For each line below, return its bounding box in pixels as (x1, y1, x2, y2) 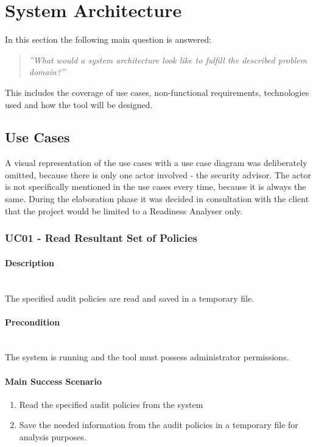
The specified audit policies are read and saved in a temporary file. (5, 291, 255, 304)
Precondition (5, 315, 60, 328)
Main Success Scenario (5, 374, 102, 387)
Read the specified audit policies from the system (19, 398, 203, 410)
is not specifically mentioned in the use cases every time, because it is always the (5, 180, 306, 193)
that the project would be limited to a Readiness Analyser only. (5, 204, 243, 217)
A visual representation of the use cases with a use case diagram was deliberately (5, 156, 307, 169)
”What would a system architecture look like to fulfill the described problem (29, 53, 307, 66)
